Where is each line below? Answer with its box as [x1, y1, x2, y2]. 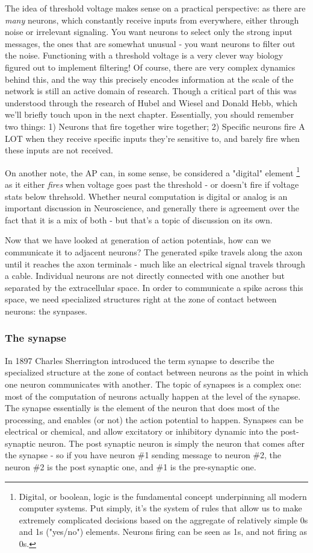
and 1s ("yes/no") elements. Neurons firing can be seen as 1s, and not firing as [19, 525, 308, 538]
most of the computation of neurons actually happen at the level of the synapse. [5, 389, 301, 402]
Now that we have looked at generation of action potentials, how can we [5, 234, 271, 246]
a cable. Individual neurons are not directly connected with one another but [5, 269, 285, 282]
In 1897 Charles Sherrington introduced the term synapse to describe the [5, 354, 274, 366]
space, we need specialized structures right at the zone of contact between [5, 293, 277, 305]
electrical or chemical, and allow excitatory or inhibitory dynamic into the [5, 425, 278, 438]
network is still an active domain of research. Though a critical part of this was [5, 85, 297, 97]
